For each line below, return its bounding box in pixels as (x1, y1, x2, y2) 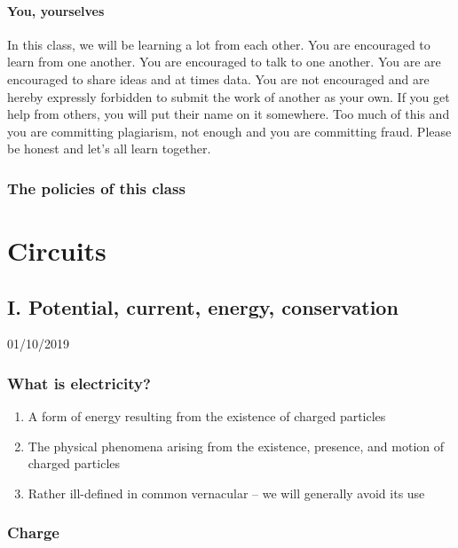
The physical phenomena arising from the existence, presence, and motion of (28, 436, 445, 455)
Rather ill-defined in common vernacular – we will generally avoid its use (28, 483, 425, 502)
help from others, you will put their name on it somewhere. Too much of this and (7, 105, 450, 123)
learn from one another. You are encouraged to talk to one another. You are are (7, 52, 441, 71)
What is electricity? (7, 372, 151, 394)
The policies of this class (7, 176, 186, 199)
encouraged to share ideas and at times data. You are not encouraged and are (7, 69, 430, 88)
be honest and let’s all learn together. (7, 139, 211, 158)
